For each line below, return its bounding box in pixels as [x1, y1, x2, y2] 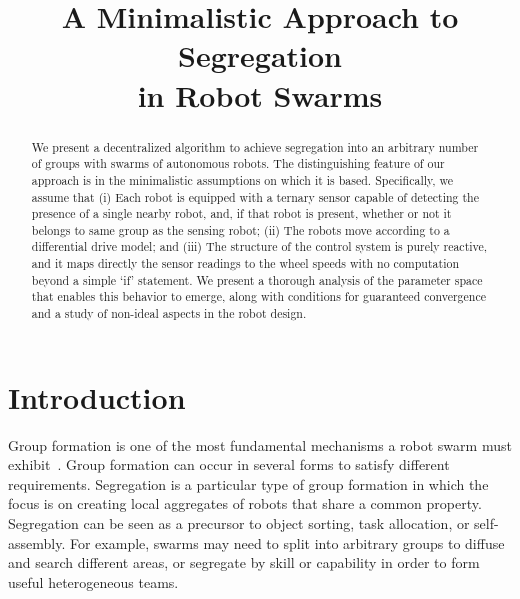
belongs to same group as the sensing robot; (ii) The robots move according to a [31, 221, 450, 238]
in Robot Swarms [137, 74, 383, 115]
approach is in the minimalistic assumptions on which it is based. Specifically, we [31, 171, 454, 188]
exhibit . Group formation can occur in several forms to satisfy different [8, 454, 450, 475]
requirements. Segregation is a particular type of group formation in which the [8, 473, 489, 494]
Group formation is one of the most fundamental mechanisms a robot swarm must [8, 434, 512, 455]
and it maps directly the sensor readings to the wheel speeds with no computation [31, 255, 460, 272]
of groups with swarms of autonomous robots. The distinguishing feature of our [31, 155, 445, 172]
